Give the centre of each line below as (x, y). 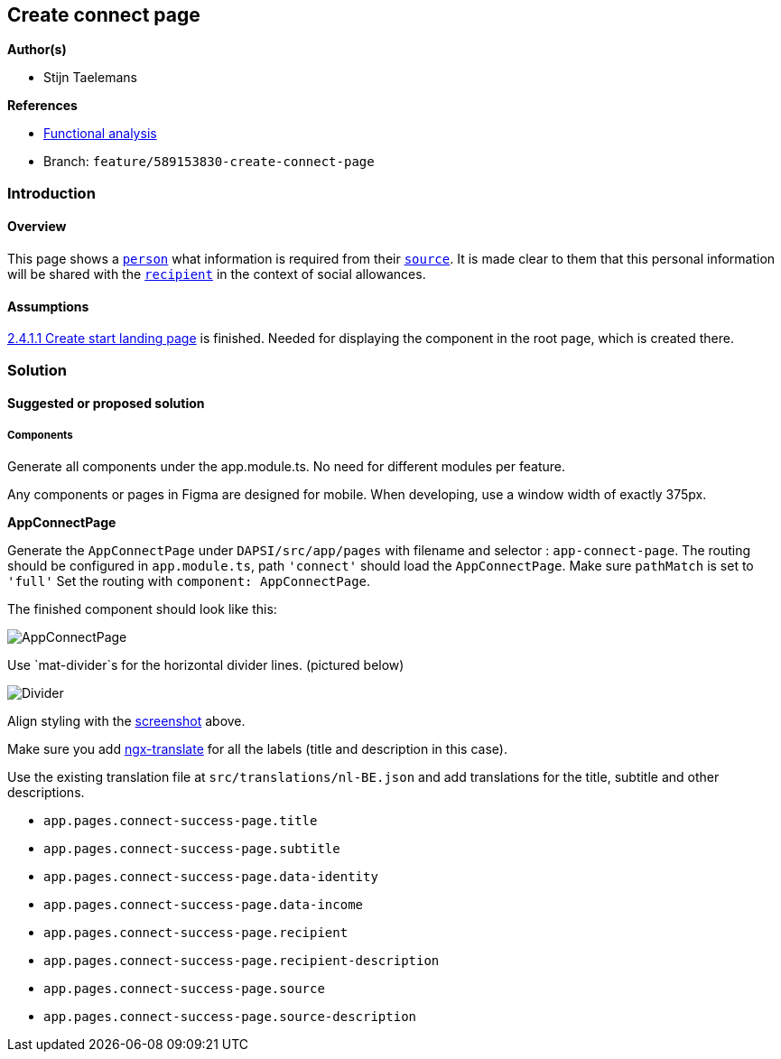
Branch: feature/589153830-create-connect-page (209, 162)
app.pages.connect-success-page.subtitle (192, 849)
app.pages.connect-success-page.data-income (204, 905)
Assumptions (48, 306)
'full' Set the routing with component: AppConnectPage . (189, 581)
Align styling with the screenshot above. (126, 721)
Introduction (51, 193)
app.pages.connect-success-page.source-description (230, 1017)
